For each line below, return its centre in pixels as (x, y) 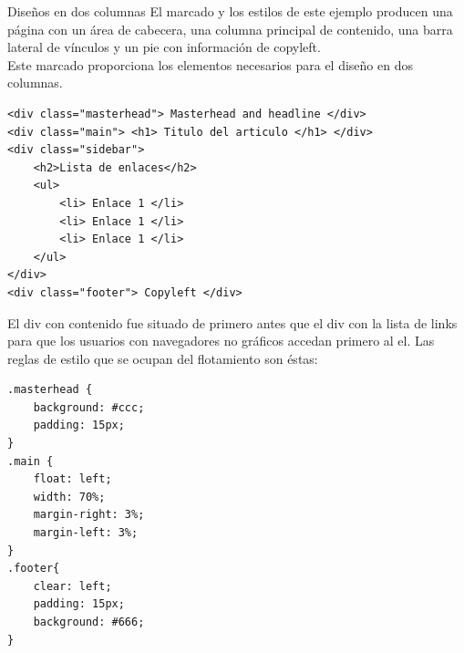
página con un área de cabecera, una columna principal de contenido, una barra (230, 29)
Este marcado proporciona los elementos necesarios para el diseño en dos (210, 64)
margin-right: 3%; (89, 515)
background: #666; (89, 622)
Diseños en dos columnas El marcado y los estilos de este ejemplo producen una (230, 11)
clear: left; (72, 586)
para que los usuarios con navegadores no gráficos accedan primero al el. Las (221, 341)
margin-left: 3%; (86, 533)
